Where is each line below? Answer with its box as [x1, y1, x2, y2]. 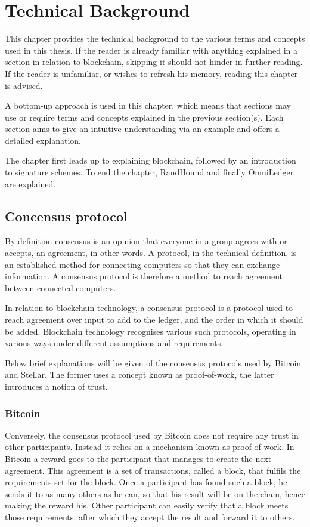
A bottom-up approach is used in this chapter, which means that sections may [5, 99, 292, 112]
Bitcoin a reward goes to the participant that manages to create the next [5, 452, 272, 464]
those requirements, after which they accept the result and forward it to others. [5, 510, 295, 523]
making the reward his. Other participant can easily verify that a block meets [5, 499, 289, 511]
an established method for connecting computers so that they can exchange [5, 258, 280, 270]
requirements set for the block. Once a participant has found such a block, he [5, 476, 287, 488]
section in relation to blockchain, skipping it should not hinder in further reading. [5, 56, 303, 68]
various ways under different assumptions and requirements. [5, 337, 224, 349]
